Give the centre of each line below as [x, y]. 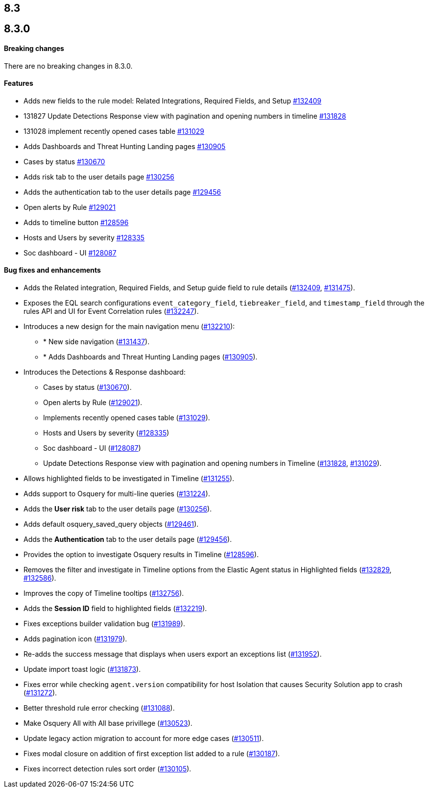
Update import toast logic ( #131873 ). [82, 669]
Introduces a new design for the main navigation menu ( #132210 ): [129, 327]
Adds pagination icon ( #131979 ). [75, 639]
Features [19, 83]
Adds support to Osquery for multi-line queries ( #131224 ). [117, 494]
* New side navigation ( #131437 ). [96, 342]
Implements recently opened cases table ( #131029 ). [127, 418]
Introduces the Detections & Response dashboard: [105, 372]
